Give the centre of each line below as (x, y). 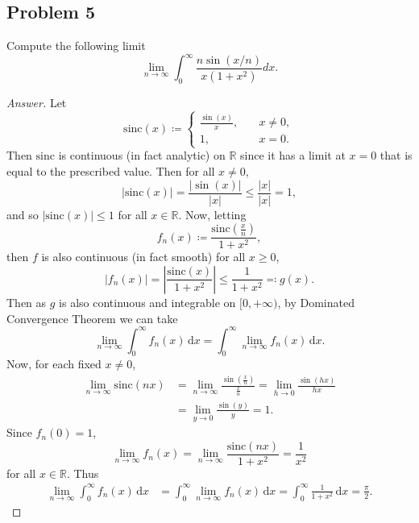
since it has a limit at (293, 155)
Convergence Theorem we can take (92, 318)
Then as (27, 302)
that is (396, 155)
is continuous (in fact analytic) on (142, 155)
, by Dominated (316, 302)
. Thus (83, 473)
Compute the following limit (76, 46)
